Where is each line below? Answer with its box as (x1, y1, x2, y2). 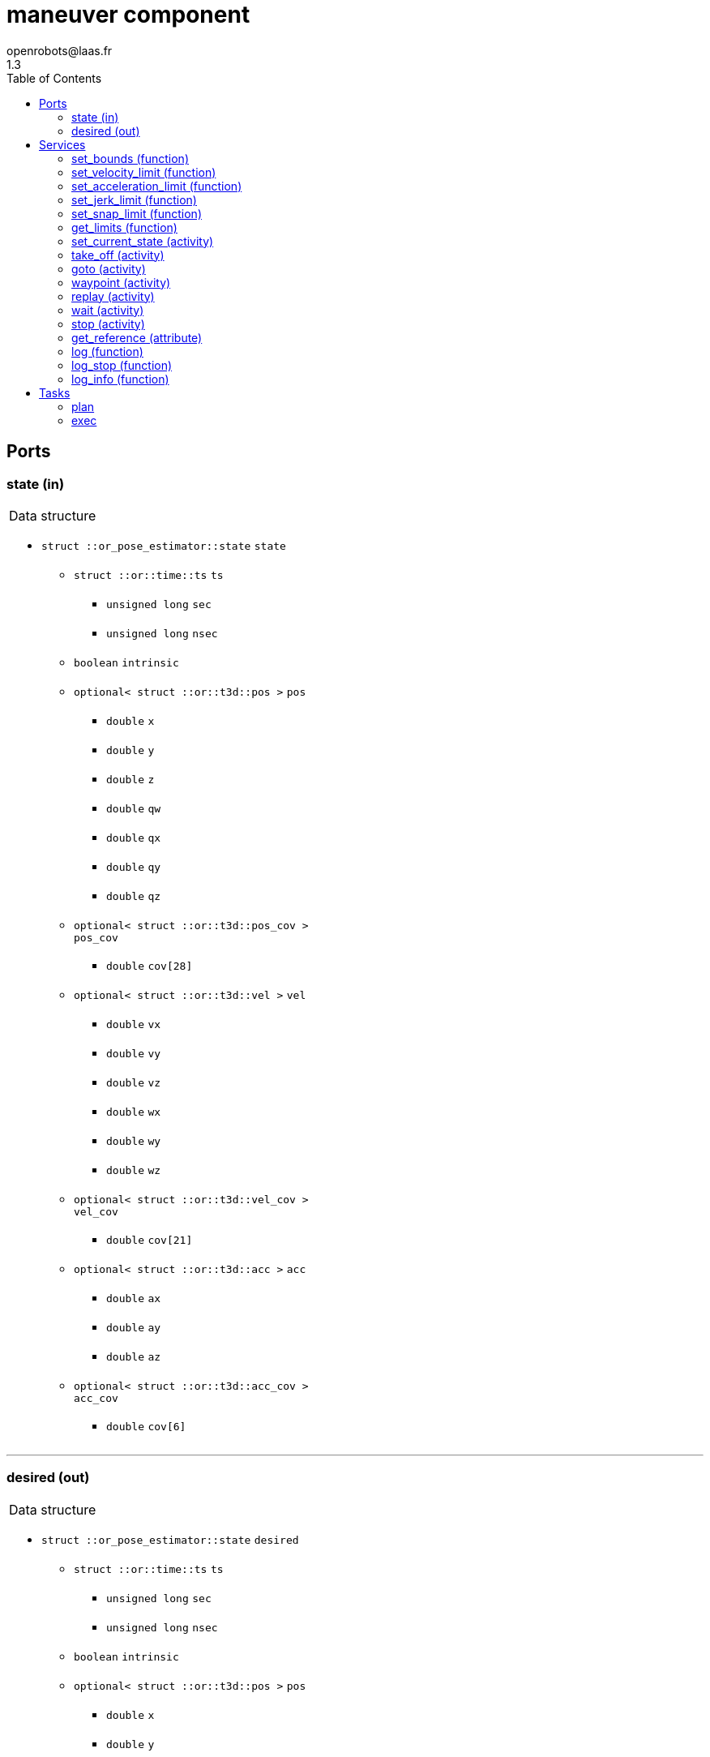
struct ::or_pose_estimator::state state (41, 539, 286, 552)
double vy (106, 1047, 161, 1060)
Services (39, 137, 86, 152)
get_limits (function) (71, 220, 177, 234)
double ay (106, 1321, 161, 1334)
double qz (106, 889, 161, 902)
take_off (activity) (71, 247, 165, 262)
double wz (106, 1163, 161, 1176)
